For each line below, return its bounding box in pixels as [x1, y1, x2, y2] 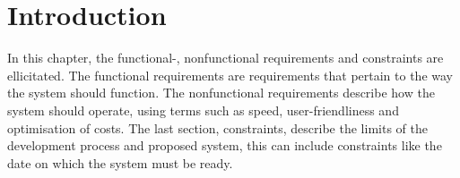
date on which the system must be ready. [7, 153, 233, 172]
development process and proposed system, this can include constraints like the [7, 136, 442, 155]
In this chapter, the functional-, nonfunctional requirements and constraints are [7, 48, 444, 67]
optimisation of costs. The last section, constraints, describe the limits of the [7, 118, 428, 137]
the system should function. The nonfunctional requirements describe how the [7, 83, 435, 102]
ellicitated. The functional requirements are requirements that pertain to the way [7, 65, 453, 84]
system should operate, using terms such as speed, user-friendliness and [7, 100, 399, 119]
